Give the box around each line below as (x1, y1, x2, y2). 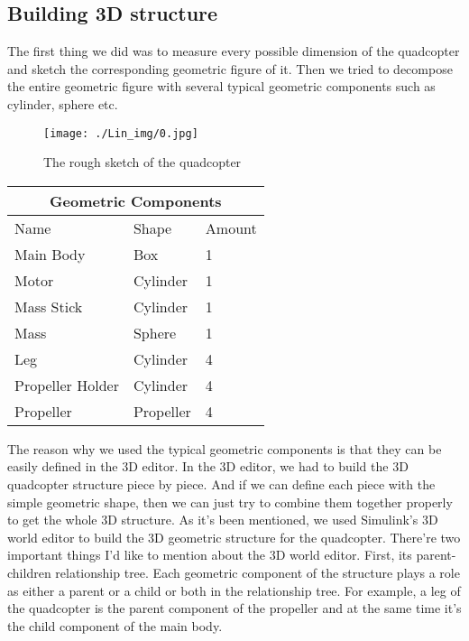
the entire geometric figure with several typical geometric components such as (7, 77, 436, 96)
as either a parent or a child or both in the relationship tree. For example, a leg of (7, 581, 461, 599)
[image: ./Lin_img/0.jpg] (43, 126, 198, 140)
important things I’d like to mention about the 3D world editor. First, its (7, 545, 412, 564)
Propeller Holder (14, 374, 119, 395)
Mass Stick (14, 295, 83, 317)
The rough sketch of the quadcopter (43, 153, 242, 172)
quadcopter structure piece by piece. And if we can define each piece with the (7, 475, 436, 494)
